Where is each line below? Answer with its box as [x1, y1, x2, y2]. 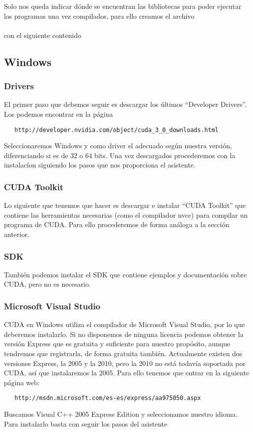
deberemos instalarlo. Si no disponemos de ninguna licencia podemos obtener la [4, 329, 244, 339]
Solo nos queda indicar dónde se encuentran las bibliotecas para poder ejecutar [4, 1, 242, 11]
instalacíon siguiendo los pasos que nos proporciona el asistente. [4, 160, 196, 170]
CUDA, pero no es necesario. [4, 279, 91, 289]
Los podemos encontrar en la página [4, 108, 113, 119]
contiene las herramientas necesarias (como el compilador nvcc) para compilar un [4, 209, 248, 220]
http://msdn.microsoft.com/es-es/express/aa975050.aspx [14, 395, 201, 402]
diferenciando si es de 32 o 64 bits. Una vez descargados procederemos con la [4, 150, 235, 160]
